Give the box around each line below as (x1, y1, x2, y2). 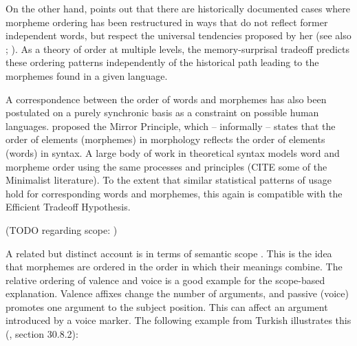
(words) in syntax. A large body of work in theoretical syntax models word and (6, 145, 340, 160)
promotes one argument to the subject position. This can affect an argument (6, 299, 328, 314)
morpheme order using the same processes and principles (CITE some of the (6, 159, 327, 173)
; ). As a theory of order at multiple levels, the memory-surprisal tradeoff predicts (6, 41, 350, 56)
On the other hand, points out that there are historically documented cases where (6, 1, 351, 15)
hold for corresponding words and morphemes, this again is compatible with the (6, 186, 343, 200)
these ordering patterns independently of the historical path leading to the (6, 55, 319, 69)
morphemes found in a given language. (6, 68, 168, 83)
